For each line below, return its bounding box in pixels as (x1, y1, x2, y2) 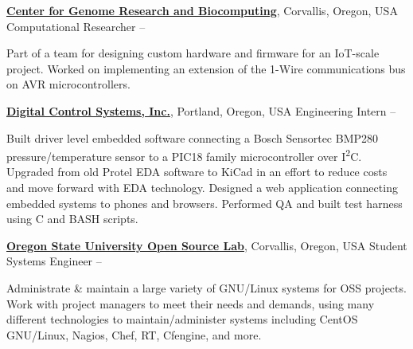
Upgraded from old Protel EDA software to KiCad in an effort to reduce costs (6, 163, 388, 180)
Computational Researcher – (6, 18, 146, 34)
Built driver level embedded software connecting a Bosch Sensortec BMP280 (6, 129, 379, 146)
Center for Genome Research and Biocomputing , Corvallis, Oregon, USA (6, 2, 398, 18)
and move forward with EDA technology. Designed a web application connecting (6, 179, 398, 195)
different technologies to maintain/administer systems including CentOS (6, 311, 358, 327)
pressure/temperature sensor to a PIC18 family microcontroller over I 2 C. (6, 146, 362, 164)
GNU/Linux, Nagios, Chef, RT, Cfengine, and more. (6, 326, 262, 343)
